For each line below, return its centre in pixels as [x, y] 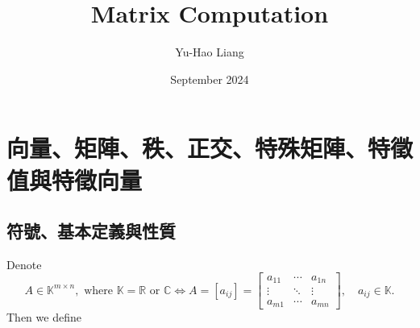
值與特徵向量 [75, 179]
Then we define [44, 317]
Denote [24, 264]
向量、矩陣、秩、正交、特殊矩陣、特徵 [210, 148]
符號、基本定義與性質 [91, 231]
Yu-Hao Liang [210, 52]
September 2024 [210, 79]
